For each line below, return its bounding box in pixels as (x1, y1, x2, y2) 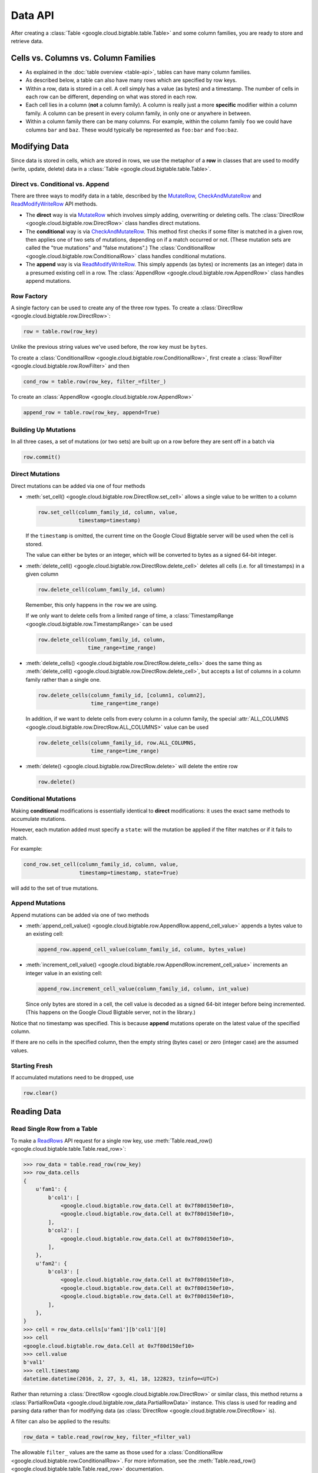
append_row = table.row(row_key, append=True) (23, 409, 160, 416)
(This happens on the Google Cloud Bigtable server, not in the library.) (25, 1009, 196, 1016)
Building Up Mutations (11, 425, 76, 434)
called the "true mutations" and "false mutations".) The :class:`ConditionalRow (25, 245, 216, 252)
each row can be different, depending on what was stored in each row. (25, 93, 197, 100)
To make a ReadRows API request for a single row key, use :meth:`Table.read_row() (11, 1137, 213, 1144)
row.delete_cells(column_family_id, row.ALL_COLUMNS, (38, 739, 197, 746)
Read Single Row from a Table (11, 1125, 98, 1133)
